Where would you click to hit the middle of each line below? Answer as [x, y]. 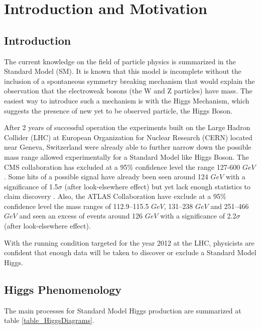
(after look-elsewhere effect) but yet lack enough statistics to [158, 186]
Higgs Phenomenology [63, 289]
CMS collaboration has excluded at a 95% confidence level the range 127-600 [122, 167]
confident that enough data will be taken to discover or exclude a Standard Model [130, 252]
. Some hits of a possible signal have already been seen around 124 [106, 177]
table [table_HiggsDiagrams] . [49, 320]
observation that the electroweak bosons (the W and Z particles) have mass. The [128, 91]
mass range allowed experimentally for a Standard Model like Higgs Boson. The [126, 156]
